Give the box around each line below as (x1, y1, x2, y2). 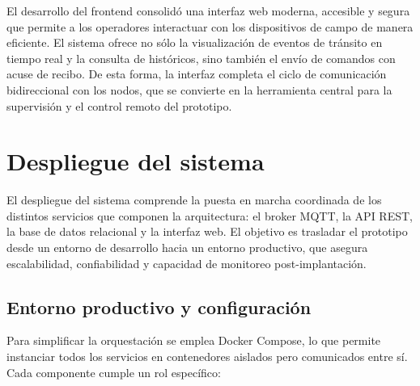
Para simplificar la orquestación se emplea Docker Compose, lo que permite (6, 332, 381, 349)
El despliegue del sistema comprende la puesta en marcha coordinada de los (6, 191, 382, 208)
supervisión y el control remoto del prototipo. (6, 97, 232, 114)
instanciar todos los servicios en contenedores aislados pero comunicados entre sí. (6, 348, 408, 365)
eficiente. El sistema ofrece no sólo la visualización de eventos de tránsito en (6, 34, 383, 51)
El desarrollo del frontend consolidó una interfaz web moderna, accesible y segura (6, 2, 410, 19)
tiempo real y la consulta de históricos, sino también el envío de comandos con (6, 49, 396, 66)
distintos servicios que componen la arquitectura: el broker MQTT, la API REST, (6, 207, 413, 224)
